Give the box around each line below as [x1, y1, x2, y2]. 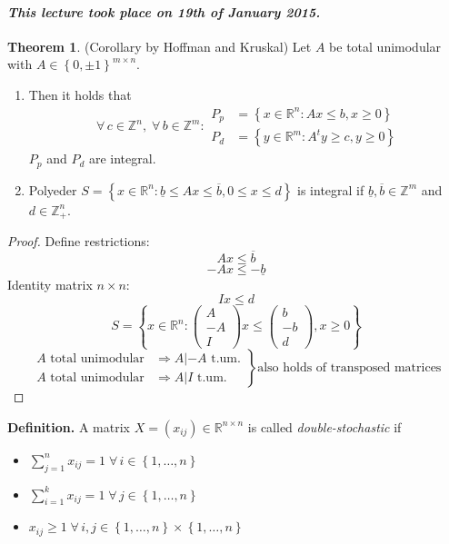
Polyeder [28, 180, 77, 199]
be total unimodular [329, 36, 442, 55]
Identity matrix [7, 275, 93, 294]
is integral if [297, 180, 364, 199]
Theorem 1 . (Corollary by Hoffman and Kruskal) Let [7, 36, 312, 55]
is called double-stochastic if [247, 417, 402, 436]
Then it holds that [28, 84, 132, 104]
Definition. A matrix [7, 417, 130, 436]
